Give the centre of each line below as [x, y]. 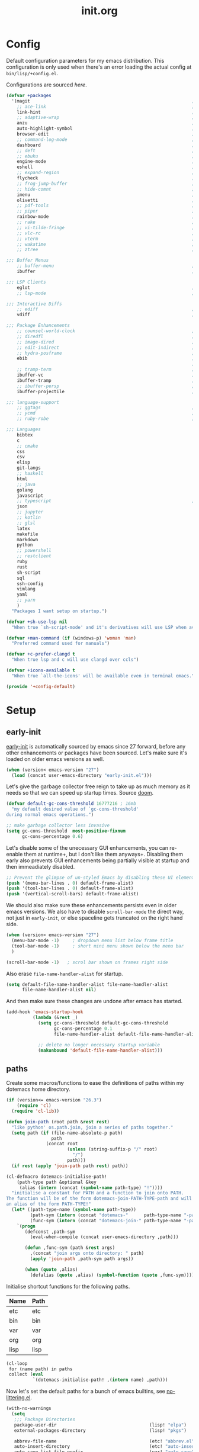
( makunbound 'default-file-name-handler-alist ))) [100, 1050]
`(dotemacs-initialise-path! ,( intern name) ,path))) [100, 1380]
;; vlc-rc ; [106, 233]
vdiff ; [106, 315]
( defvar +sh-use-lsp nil [37, 622]
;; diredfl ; [106, 336]
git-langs [29, 468]
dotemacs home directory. [38, 1089]
